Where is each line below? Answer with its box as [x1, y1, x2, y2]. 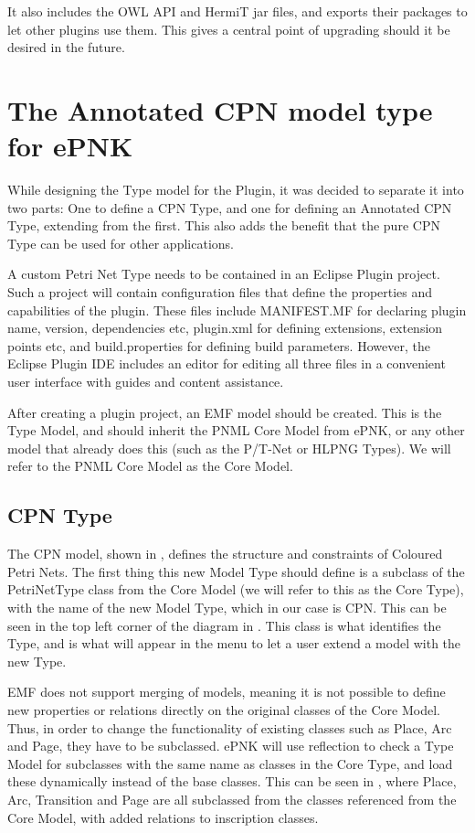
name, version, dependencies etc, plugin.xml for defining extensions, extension [7, 318, 443, 337]
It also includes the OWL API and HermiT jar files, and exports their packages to [7, 2, 468, 20]
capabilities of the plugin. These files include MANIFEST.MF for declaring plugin [7, 300, 467, 319]
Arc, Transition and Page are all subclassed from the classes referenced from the [7, 789, 457, 808]
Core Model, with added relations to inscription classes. [7, 807, 319, 827]
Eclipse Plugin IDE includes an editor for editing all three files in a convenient [7, 354, 446, 373]
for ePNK [7, 127, 133, 165]
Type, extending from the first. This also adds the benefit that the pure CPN [7, 216, 440, 235]
